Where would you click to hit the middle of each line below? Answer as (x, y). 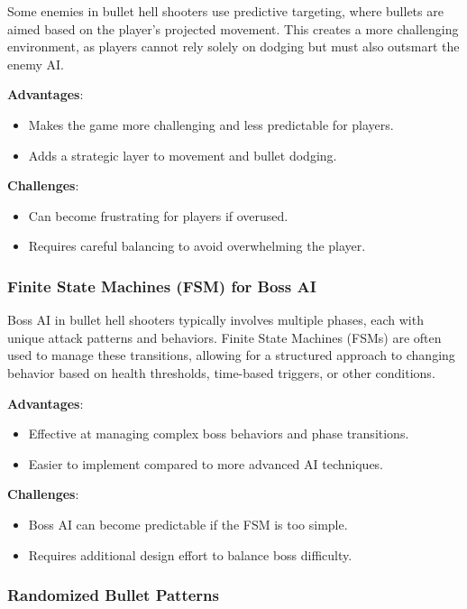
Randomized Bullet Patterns (114, 595)
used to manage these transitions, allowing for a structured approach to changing (231, 355)
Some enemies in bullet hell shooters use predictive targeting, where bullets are (225, 11)
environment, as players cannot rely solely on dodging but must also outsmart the (233, 46)
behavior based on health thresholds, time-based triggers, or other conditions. (221, 372)
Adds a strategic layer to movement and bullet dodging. (183, 155)
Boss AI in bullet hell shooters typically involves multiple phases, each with (215, 320)
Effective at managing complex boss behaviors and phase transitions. (219, 434)
